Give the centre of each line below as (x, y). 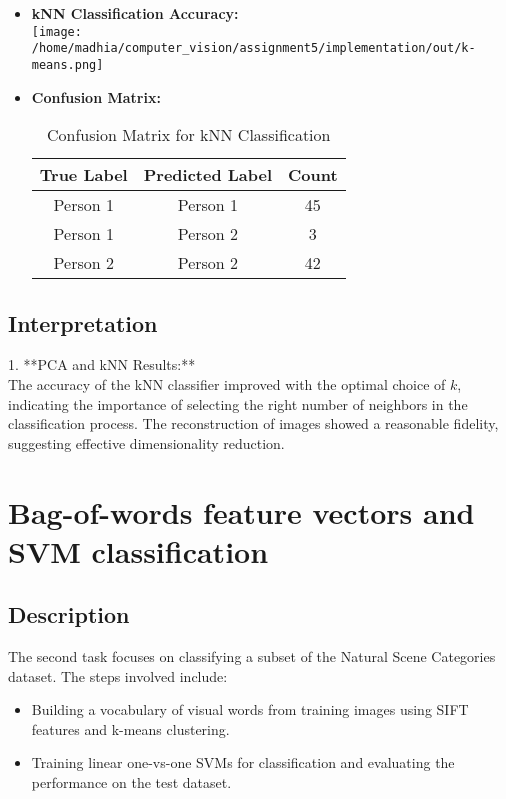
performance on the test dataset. (131, 782)
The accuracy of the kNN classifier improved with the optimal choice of (227, 383)
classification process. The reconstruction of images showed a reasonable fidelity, (253, 423)
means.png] (67, 64)
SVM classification (138, 550)
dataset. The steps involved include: (118, 675)
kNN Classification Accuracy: (135, 13)
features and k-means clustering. (130, 728)
